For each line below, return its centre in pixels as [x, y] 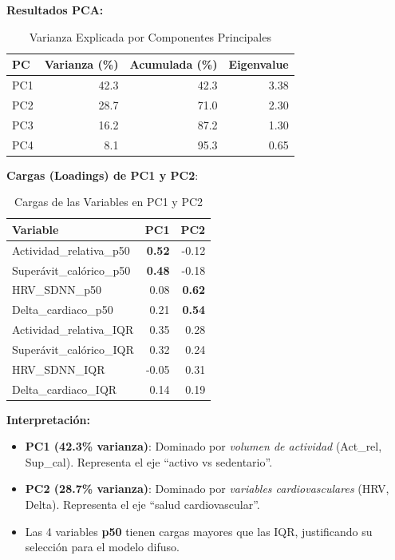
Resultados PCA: [55, 10]
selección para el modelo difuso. [102, 547]
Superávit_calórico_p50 [71, 270]
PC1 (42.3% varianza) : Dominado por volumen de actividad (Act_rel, [203, 446]
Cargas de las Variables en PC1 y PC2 [109, 202]
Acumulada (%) [174, 64]
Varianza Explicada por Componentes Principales [150, 36]
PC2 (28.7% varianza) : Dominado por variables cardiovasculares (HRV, [207, 489]
